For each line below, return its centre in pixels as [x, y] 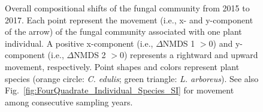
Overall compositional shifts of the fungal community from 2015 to [127, 8]
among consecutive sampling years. [69, 102]
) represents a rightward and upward [191, 55]
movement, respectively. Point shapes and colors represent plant [122, 66]
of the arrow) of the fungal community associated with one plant [123, 31]
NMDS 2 [90, 55]
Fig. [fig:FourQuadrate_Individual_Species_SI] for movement [120, 90]
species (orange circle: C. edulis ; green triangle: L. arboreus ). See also [132, 78]
